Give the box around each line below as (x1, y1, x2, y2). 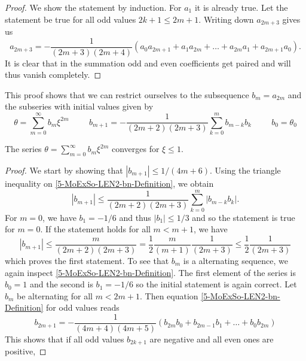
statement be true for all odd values (5, 13, 136, 25)
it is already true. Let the (194, 1, 288, 13)
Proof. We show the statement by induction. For (5, 1, 182, 13)
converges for (111, 142, 160, 155)
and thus (119, 211, 151, 223)
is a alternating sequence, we (183, 254, 289, 266)
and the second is (30, 278, 93, 290)
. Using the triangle (210, 164, 281, 176)
